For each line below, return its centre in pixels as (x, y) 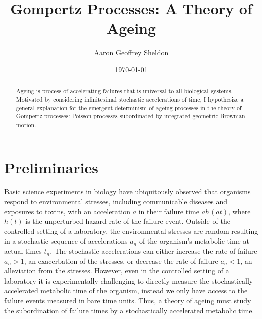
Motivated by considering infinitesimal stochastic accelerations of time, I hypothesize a (130, 99)
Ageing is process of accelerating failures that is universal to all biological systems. (124, 91)
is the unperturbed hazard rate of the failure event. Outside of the (128, 221)
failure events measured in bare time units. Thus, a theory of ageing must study (128, 301)
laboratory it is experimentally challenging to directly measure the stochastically (129, 280)
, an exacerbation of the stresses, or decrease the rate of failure (121, 261)
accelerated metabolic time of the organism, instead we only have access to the (126, 290)
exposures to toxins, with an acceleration (67, 211)
